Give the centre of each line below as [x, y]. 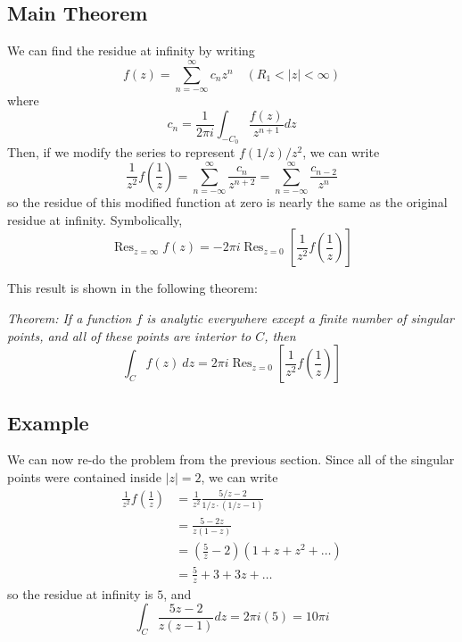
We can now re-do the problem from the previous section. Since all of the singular [231, 459]
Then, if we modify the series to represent [121, 152]
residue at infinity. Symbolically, [95, 219]
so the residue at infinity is [80, 593]
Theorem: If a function [70, 318]
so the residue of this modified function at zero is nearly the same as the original [227, 202]
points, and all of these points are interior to [129, 335]
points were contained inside [84, 477]
